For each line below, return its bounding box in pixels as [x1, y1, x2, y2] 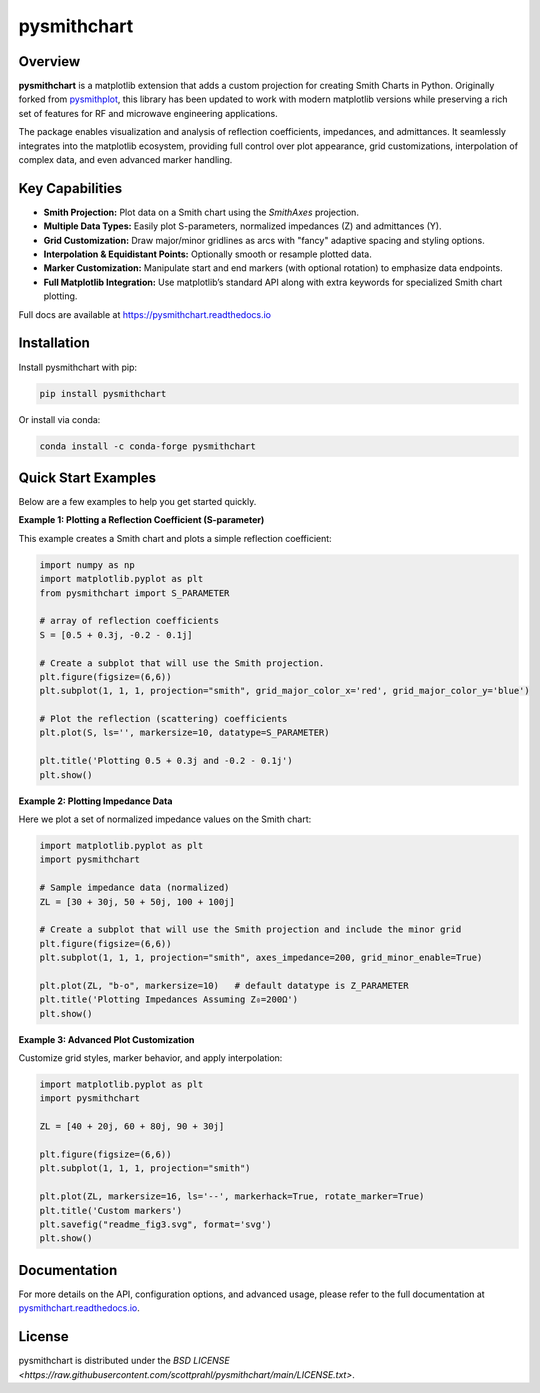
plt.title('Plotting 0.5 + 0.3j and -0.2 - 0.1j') [39, 755, 294, 767]
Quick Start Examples [18, 469, 157, 486]
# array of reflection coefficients [39, 615, 220, 627]
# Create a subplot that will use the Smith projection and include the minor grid [39, 924, 462, 935]
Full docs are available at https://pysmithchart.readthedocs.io [18, 308, 272, 320]
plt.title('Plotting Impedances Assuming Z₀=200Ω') [39, 994, 299, 1005]
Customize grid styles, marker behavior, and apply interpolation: [18, 1052, 283, 1064]
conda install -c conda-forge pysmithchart [39, 440, 257, 452]
